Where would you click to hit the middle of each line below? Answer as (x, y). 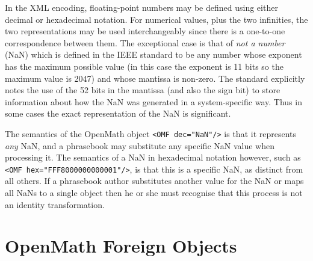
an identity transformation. (55, 204)
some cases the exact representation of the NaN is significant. (118, 113)
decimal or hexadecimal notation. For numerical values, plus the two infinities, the (156, 19)
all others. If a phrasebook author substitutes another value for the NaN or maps (154, 181)
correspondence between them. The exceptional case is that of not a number (145, 42)
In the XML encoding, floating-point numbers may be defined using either (141, 7)
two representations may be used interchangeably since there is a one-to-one (145, 31)
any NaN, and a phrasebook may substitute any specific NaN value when (140, 145)
